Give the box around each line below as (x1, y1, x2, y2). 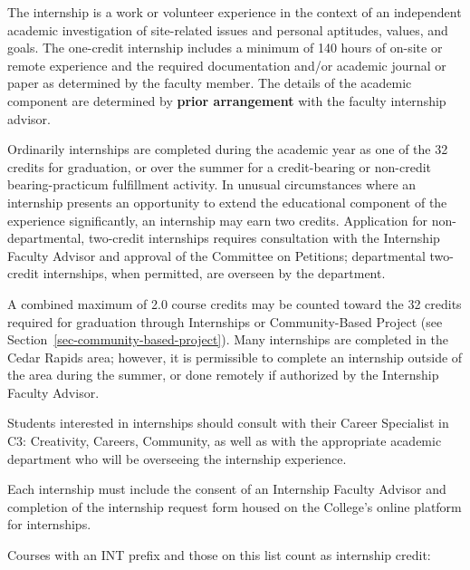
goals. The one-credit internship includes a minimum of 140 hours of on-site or (7, 38, 443, 57)
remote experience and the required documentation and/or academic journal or (7, 55, 446, 74)
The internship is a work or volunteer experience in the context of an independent (7, 3, 462, 21)
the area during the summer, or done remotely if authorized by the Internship (7, 365, 439, 384)
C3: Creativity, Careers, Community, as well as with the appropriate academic (7, 431, 442, 450)
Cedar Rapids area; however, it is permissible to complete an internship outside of (7, 347, 463, 366)
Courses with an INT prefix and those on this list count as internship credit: (7, 546, 431, 565)
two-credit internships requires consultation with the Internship (88, 228, 440, 247)
